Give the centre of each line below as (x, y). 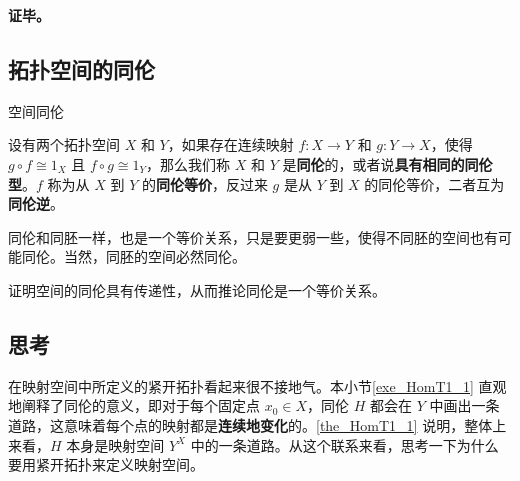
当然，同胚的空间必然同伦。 (154, 256)
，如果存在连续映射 (230, 144)
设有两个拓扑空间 (64, 144)
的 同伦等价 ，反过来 (204, 183)
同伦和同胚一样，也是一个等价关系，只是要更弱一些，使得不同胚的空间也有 (253, 236)
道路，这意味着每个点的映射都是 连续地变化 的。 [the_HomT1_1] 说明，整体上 (257, 424)
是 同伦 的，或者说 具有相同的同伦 (387, 163)
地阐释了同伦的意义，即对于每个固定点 (134, 405)
